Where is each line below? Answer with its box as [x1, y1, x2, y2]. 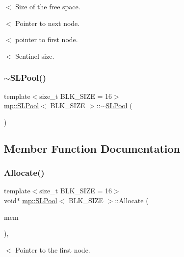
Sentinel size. [15, 50, 54, 61]
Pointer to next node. [15, 18, 80, 28]
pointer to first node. [15, 34, 78, 45]
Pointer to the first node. [15, 244, 90, 255]
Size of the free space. [15, 1, 80, 11]
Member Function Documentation [4, 140, 181, 156]
